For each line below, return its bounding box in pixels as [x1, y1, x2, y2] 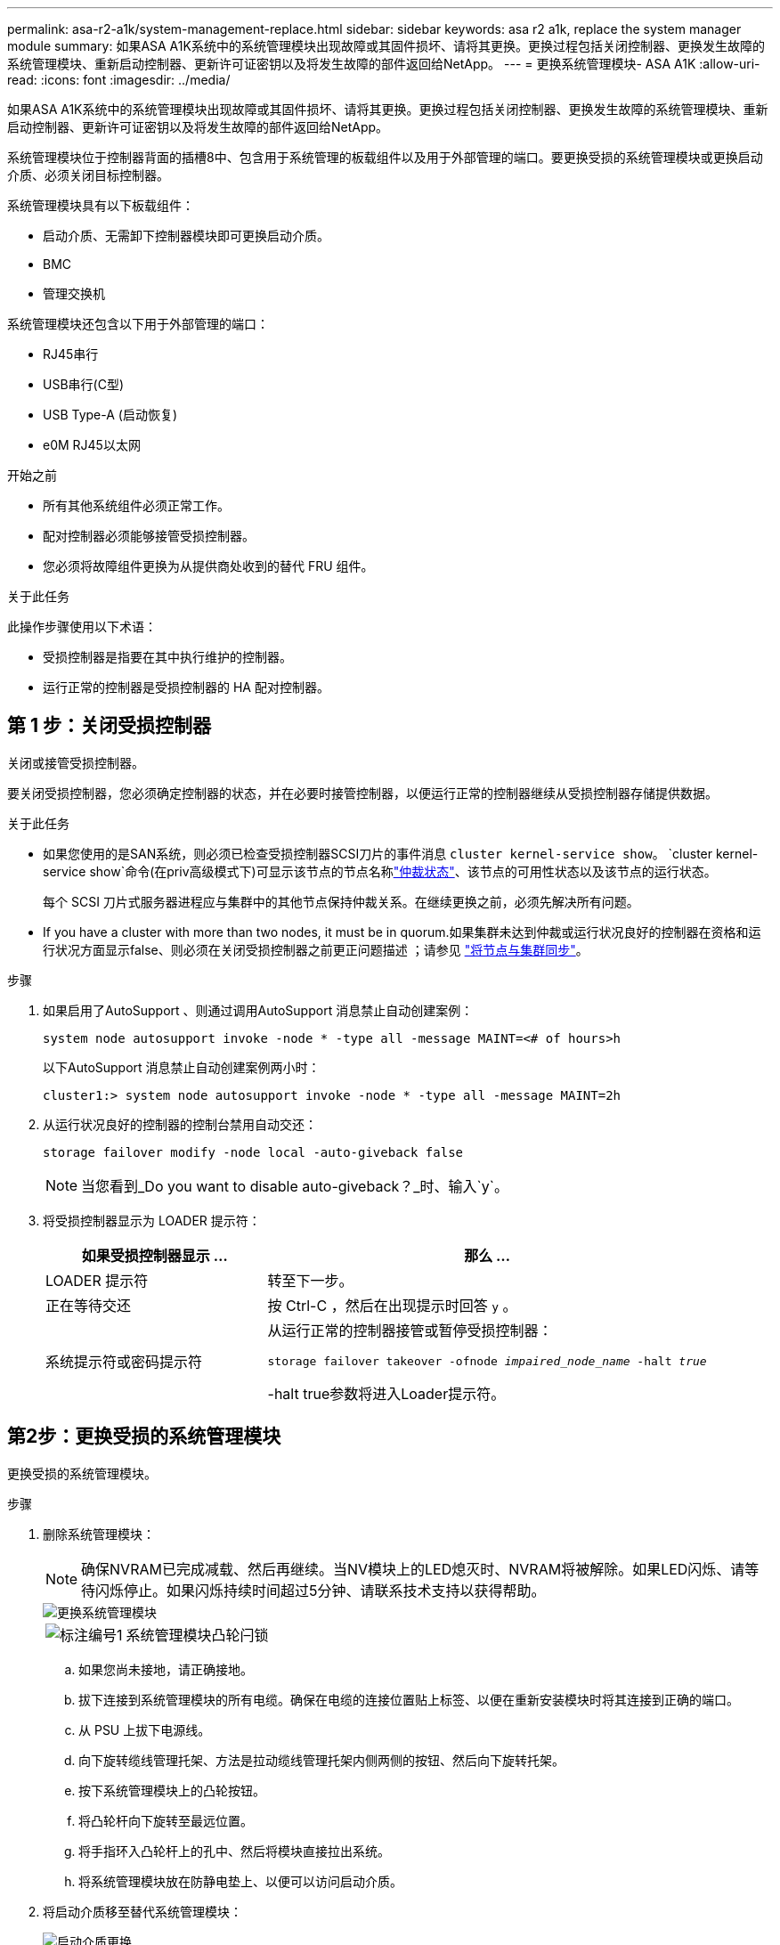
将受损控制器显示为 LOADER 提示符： [43, 1212, 261, 1228]
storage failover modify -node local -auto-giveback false [43, 1144, 464, 1160]
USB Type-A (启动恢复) [43, 407, 178, 422]
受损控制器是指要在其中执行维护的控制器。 [43, 649, 292, 664]
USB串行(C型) [43, 377, 124, 392]
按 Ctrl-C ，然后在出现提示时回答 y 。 [267, 1296, 517, 1314]
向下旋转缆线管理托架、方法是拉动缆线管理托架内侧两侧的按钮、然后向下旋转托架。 [78, 1752, 565, 1768]
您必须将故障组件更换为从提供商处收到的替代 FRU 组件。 [43, 558, 374, 574]
